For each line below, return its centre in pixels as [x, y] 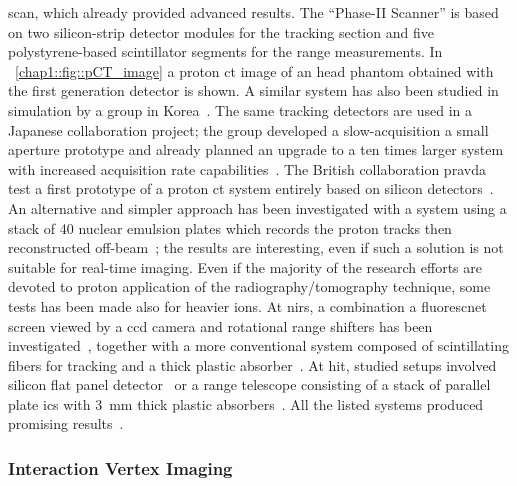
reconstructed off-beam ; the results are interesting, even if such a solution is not [256, 247]
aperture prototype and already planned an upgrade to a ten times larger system [256, 149]
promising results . [66, 423]
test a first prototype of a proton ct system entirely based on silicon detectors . [251, 188]
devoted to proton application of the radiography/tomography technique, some [249, 286]
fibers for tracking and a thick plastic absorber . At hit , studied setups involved [252, 364]
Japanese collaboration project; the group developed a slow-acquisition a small [248, 129]
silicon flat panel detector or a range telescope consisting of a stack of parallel [249, 384]
